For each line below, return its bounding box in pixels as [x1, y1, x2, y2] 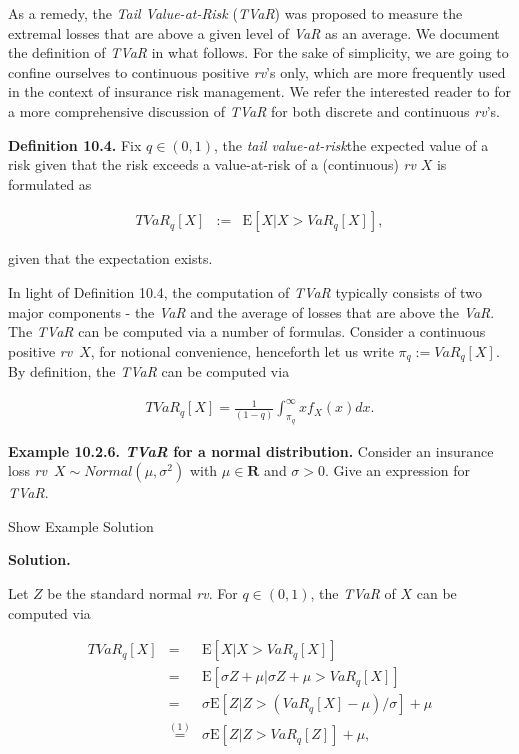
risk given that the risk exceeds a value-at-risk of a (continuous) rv [8, 154, 416, 175]
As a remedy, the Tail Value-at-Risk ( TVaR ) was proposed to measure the [8, 3, 463, 23]
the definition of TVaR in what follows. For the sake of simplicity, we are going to [8, 42, 509, 63]
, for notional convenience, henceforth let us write [90, 340, 394, 361]
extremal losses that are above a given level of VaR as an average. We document [8, 22, 500, 43]
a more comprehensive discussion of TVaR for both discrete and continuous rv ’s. [8, 100, 500, 121]
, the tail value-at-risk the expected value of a [214, 134, 489, 155]
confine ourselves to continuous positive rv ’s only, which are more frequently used [8, 61, 506, 82]
